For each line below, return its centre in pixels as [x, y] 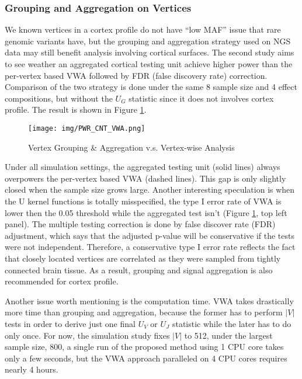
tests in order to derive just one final [70, 323]
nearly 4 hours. [32, 369]
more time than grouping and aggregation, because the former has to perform [144, 312]
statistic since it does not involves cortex [201, 98]
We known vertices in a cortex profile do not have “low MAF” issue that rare [143, 29]
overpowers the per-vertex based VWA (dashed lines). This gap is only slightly [145, 178]
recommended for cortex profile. [62, 281]
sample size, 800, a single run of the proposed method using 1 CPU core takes [144, 347]
